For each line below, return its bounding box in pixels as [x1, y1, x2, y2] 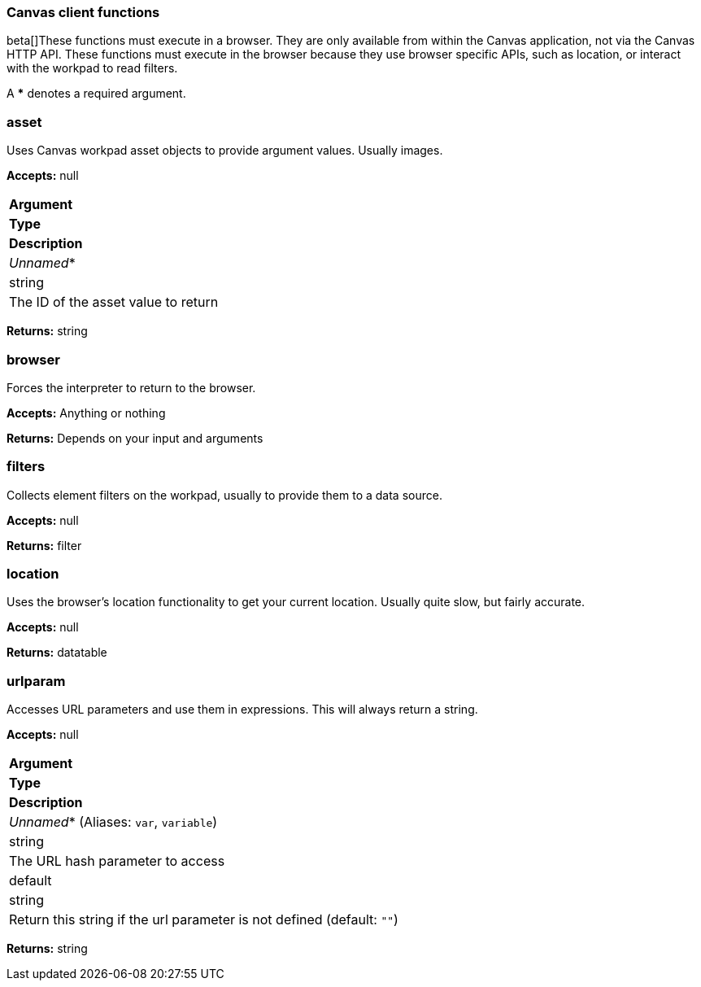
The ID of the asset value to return [9, 294, 219, 311]
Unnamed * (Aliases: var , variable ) [9, 814, 218, 831]
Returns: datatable [7, 645, 107, 660]
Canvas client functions [7, 4, 160, 20]
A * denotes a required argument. [7, 86, 186, 101]
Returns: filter [7, 538, 82, 552]
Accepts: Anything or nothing [7, 405, 166, 420]
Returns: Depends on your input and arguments [7, 430, 263, 445]
